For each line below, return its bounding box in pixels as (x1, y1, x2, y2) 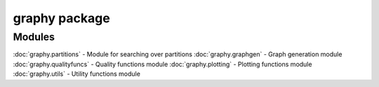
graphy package (13, 10, 110, 26)
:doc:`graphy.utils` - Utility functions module (13, 70, 140, 78)
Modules (13, 31, 55, 43)
